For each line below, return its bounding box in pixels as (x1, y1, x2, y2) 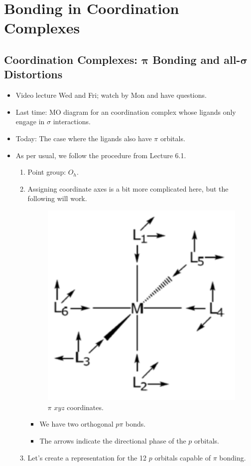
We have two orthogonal (39, 419, 114, 429)
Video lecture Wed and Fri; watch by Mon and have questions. (15, 90, 207, 100)
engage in (15, 116, 45, 127)
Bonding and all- (152, 51, 241, 67)
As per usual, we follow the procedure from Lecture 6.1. (15, 150, 186, 160)
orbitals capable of (154, 452, 211, 463)
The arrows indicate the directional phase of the (39, 436, 186, 446)
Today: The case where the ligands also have (15, 133, 152, 143)
